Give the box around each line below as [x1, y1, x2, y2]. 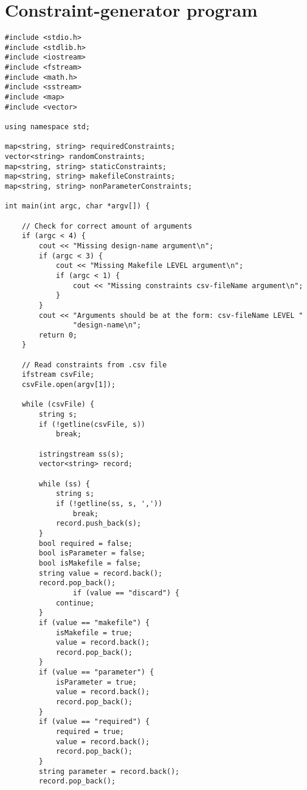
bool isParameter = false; [39, 549, 146, 558]
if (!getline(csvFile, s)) [39, 420, 146, 429]
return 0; [39, 330, 77, 339]
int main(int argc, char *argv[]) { [5, 202, 150, 211]
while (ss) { [39, 479, 90, 488]
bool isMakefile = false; [39, 558, 142, 567]
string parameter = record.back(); [39, 767, 180, 776]
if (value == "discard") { [73, 588, 180, 597]
